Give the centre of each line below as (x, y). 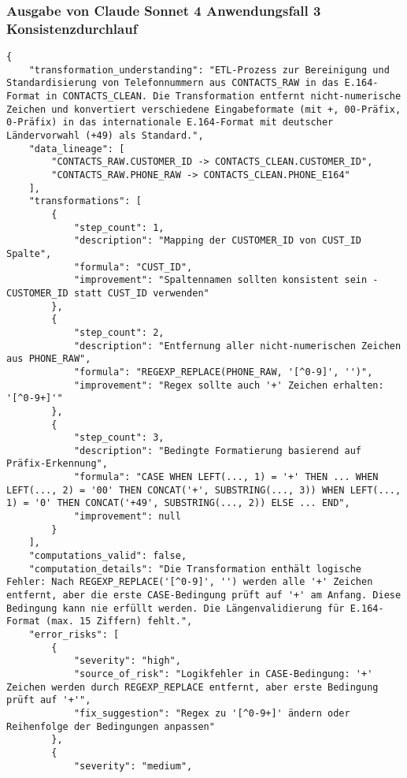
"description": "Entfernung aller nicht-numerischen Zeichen (237, 346)
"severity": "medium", (133, 766)
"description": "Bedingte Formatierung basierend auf (218, 450)
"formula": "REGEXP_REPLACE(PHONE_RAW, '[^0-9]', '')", (223, 372)
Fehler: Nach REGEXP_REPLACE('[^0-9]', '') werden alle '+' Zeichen (190, 582)
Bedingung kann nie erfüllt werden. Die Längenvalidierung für (176, 608)
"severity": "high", (127, 661)
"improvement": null (127, 517)
